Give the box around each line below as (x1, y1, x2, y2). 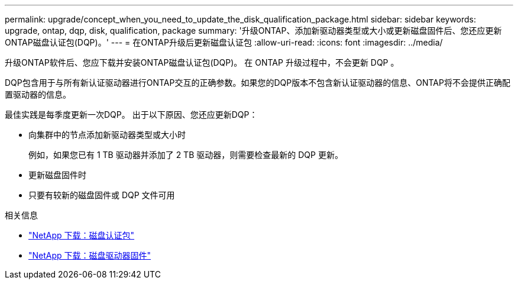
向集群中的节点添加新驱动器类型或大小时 (28, 130, 186, 140)
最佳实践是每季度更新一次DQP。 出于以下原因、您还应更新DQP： (5, 109, 258, 120)
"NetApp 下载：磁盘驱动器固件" (28, 250, 151, 260)
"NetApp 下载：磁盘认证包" (28, 230, 135, 240)
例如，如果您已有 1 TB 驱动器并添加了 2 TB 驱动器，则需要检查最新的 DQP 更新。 (28, 150, 343, 160)
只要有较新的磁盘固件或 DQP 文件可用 (28, 190, 175, 200)
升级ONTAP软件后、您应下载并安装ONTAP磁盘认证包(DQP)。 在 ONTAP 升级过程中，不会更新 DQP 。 (5, 57, 399, 67)
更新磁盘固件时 (28, 170, 86, 180)
